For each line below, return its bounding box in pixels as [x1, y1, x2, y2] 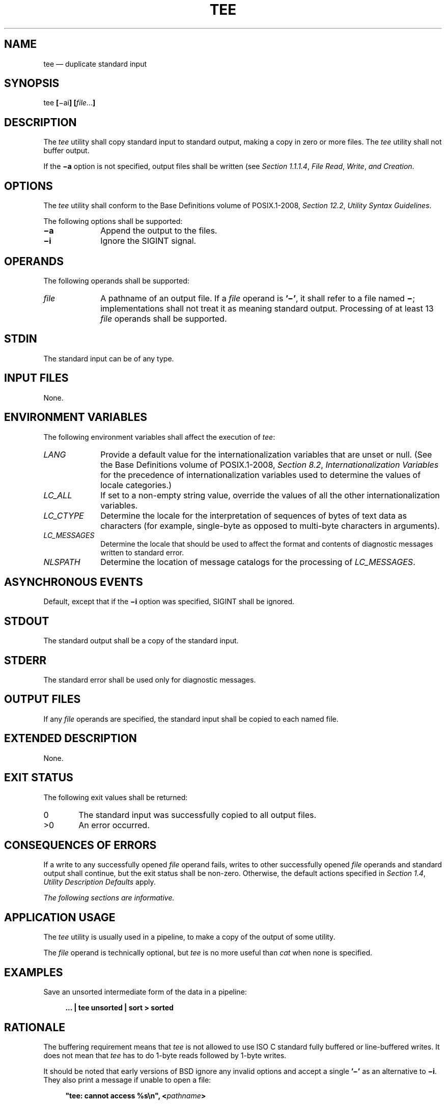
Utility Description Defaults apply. [43, 877, 156, 887]
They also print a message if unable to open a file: [43, 1075, 211, 1084]
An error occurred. [78, 819, 150, 830]
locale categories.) [100, 479, 172, 490]
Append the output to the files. [100, 225, 217, 236]
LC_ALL [43, 490, 72, 500]
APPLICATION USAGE [4, 911, 116, 924]
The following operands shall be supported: [43, 276, 189, 285]
